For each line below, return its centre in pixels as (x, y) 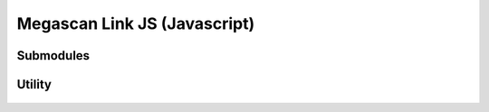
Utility (34, 84)
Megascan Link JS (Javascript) (136, 23)
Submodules (53, 56)
